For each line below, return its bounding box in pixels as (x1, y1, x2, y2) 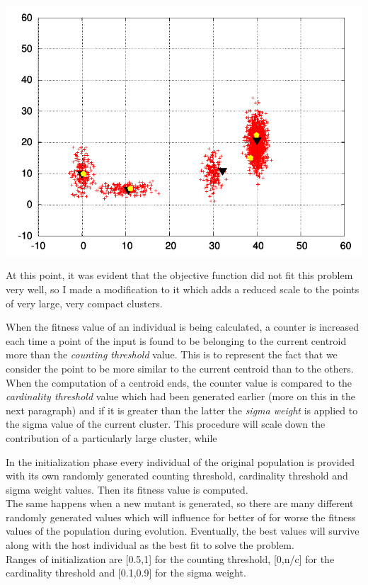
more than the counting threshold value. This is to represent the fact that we (6, 347, 338, 362)
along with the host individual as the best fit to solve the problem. (6, 538, 294, 552)
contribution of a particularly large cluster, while (6, 430, 217, 445)
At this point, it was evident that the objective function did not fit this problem (6, 268, 353, 283)
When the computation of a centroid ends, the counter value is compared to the (6, 375, 352, 390)
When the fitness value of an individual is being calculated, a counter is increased (6, 319, 360, 334)
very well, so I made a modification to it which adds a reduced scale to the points (6, 281, 360, 296)
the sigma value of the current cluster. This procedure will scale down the (6, 416, 326, 431)
